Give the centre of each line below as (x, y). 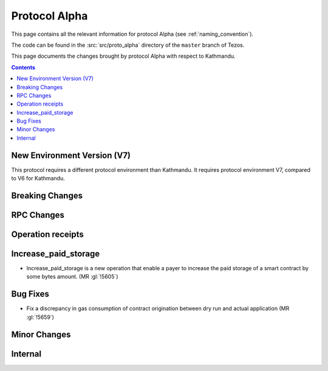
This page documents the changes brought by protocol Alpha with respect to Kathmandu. (124, 56)
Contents (23, 67)
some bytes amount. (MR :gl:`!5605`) (72, 277)
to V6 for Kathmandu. (38, 179)
